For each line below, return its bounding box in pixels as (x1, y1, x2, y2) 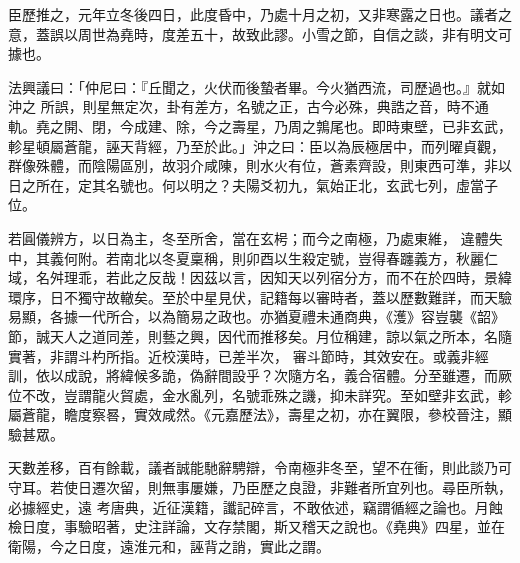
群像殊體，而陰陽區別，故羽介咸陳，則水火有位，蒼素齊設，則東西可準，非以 (8, 155, 512, 176)
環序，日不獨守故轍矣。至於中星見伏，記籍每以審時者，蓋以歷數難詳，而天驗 (8, 286, 512, 307)
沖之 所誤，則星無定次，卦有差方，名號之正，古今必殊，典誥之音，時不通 (8, 96, 489, 117)
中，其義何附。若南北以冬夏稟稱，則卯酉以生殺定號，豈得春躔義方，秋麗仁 (8, 247, 498, 268)
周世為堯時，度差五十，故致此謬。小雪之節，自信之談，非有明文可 (77, 23, 512, 44)
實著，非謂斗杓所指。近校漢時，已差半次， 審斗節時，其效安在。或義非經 (8, 345, 489, 366)
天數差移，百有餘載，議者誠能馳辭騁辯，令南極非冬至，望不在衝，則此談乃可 (8, 457, 512, 478)
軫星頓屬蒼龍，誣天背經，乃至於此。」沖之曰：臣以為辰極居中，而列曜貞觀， (8, 135, 505, 156)
